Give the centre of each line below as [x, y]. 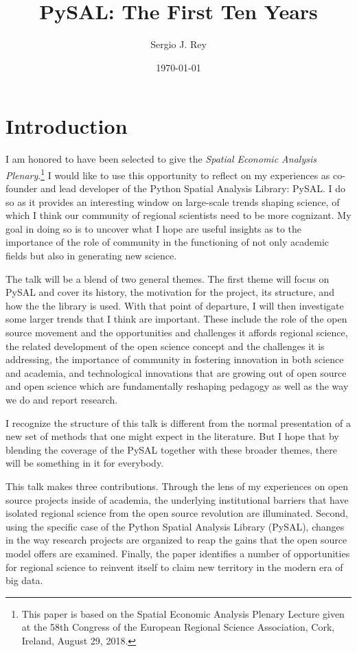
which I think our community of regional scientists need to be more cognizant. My [178, 215]
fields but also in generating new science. [91, 256]
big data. [24, 580]
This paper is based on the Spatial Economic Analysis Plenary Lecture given [183, 613]
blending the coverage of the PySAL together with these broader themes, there [171, 449]
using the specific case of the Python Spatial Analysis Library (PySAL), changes [175, 526]
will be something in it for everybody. [85, 463]
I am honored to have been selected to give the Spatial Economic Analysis [161, 159]
